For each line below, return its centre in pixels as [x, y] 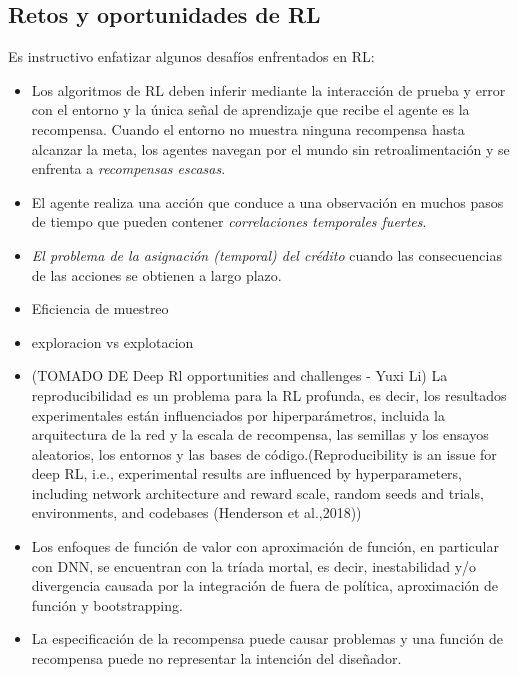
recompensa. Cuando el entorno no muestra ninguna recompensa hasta [248, 128]
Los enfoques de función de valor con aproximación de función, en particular [265, 546]
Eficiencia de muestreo [100, 308]
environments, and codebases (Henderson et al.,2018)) [196, 512]
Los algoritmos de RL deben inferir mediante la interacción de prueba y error [268, 89]
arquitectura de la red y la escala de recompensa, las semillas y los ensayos [260, 434]
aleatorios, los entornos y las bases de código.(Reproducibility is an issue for [264, 453]
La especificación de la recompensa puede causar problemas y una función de [267, 638]
